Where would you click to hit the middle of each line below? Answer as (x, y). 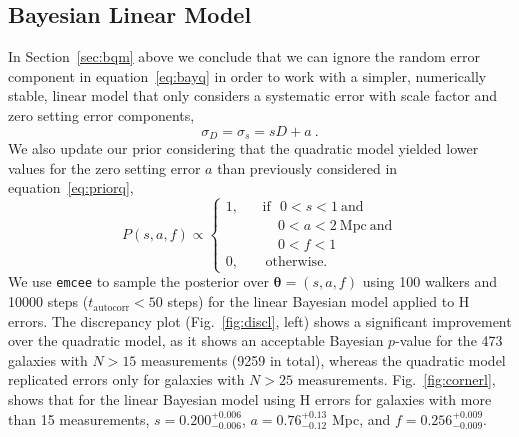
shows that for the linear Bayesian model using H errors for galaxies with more (250, 399)
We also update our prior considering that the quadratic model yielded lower (243, 148)
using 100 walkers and (429, 281)
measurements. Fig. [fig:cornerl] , (396, 379)
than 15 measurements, (79, 418)
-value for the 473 (449, 340)
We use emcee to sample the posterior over (138, 281)
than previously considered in (307, 167)
